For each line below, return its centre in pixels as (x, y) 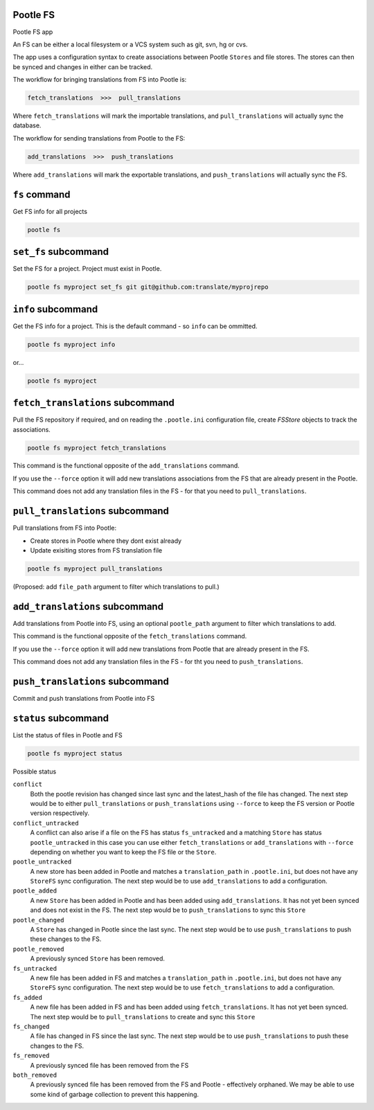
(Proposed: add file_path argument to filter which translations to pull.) (116, 587)
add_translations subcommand (88, 606)
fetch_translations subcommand (93, 403)
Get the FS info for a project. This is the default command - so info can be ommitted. (135, 326)
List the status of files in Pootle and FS (68, 735)
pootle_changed (39, 920)
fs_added (28, 997)
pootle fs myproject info (71, 344)
